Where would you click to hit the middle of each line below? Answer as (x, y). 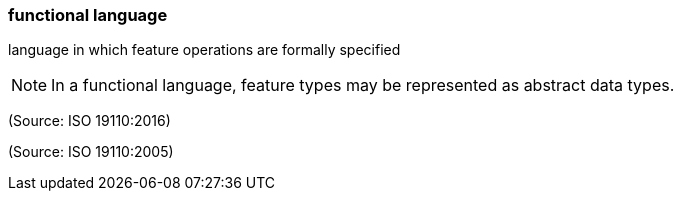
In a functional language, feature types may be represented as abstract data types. (363, 85)
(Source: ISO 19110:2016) (89, 121)
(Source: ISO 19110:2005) (91, 152)
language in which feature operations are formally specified (204, 50)
